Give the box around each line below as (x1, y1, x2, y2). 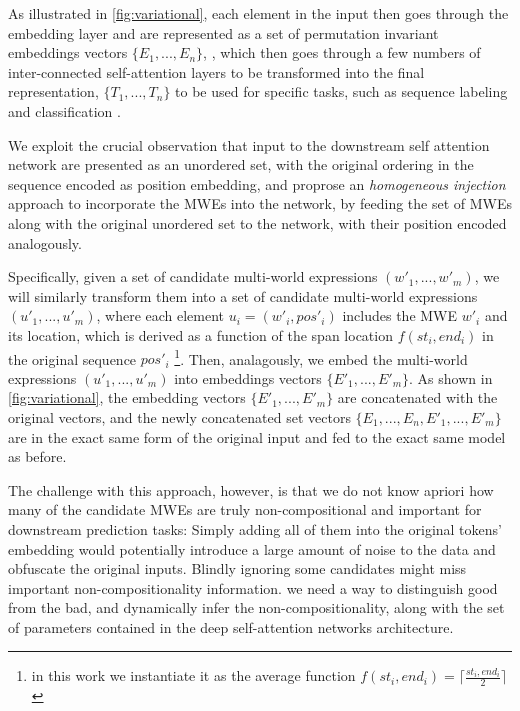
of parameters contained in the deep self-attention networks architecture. (8, 616, 454, 637)
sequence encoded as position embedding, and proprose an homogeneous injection (8, 173, 506, 194)
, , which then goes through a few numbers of (203, 42, 481, 63)
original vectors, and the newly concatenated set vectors (8, 406, 351, 427)
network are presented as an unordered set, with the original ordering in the (8, 154, 474, 175)
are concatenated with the (337, 387, 498, 408)
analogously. (8, 232, 82, 253)
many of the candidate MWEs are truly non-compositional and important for (8, 499, 482, 520)
